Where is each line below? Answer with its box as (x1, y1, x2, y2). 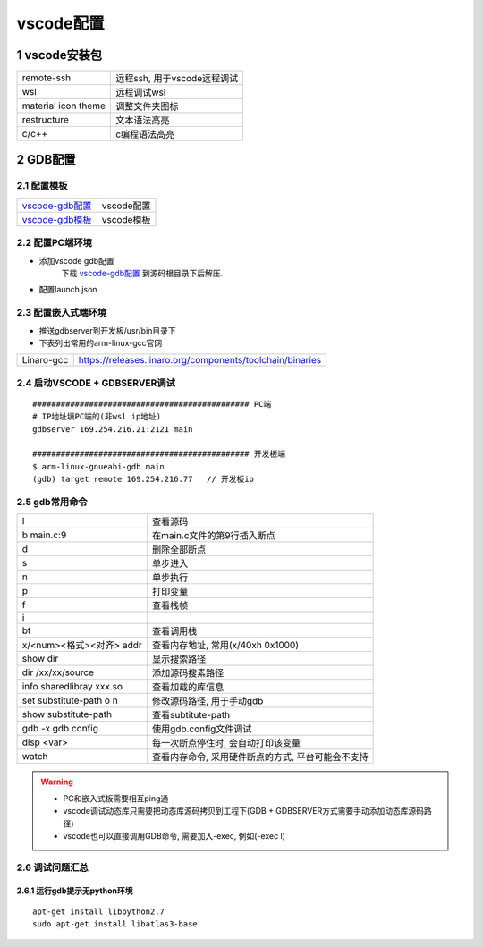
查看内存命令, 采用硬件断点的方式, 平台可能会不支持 (152, 751, 369, 764)
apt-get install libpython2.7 (32, 906, 165, 917)
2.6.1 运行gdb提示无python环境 (16, 885, 133, 896)
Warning (40, 776, 73, 787)
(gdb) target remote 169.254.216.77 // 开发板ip (32, 474, 255, 485)
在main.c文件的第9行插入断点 (152, 529, 276, 542)
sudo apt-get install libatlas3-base (32, 919, 199, 929)
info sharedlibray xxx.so (21, 681, 123, 693)
